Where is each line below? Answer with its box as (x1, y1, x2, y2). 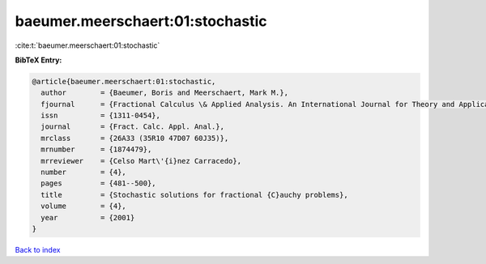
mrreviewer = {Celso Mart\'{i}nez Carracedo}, (40, 156, 242, 165)
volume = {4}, (40, 202, 127, 211)
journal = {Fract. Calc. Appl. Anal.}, (40, 122, 224, 131)
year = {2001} (40, 213, 135, 222)
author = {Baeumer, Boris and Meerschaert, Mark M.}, (40, 88, 289, 97)
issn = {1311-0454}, (40, 111, 161, 121)
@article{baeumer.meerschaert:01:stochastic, (32, 77, 216, 86)
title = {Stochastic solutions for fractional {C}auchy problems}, (40, 190, 348, 199)
